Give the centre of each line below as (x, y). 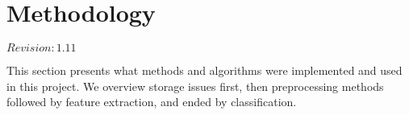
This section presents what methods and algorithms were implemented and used (204, 70)
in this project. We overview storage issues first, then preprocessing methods (195, 86)
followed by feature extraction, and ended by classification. (152, 102)
